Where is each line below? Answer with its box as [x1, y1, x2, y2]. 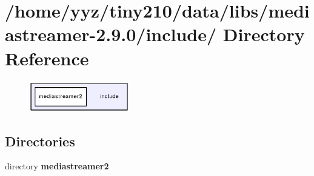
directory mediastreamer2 [5, 160, 109, 172]
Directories [5, 131, 75, 150]
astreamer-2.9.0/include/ [5, 22, 217, 47]
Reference [5, 45, 89, 70]
